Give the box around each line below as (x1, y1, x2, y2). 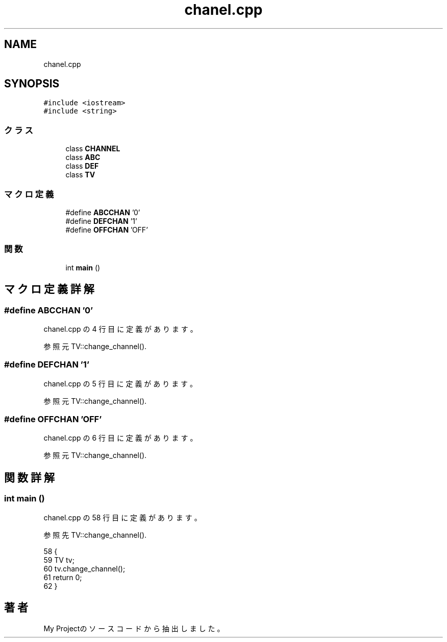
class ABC (65, 153, 101, 162)
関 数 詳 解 (4, 471, 55, 484)
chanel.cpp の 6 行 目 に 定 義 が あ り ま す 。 (43, 433, 197, 443)
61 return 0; (43, 572, 82, 582)
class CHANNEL (65, 144, 120, 153)
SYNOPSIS (4, 77, 60, 90)
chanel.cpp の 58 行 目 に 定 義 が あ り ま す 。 (43, 513, 202, 522)
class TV (65, 170, 95, 179)
